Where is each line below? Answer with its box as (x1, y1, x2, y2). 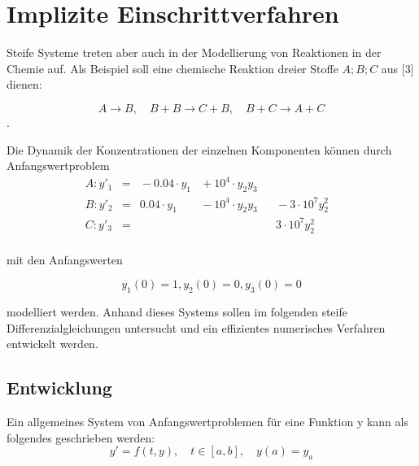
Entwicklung (7, 375, 112, 400)
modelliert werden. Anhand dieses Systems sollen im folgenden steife (7, 303, 347, 320)
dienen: (7, 76, 42, 93)
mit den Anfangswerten (7, 250, 123, 268)
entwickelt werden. (7, 335, 98, 352)
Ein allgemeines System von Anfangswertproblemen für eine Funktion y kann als (7, 413, 408, 430)
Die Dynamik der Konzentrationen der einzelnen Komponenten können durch (7, 141, 392, 158)
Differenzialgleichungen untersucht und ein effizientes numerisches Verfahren (7, 319, 386, 336)
